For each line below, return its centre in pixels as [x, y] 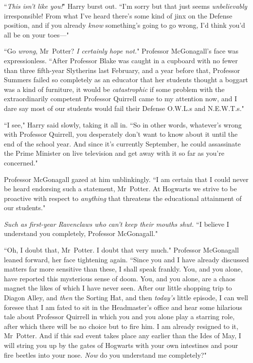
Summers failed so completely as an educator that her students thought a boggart [126, 80]
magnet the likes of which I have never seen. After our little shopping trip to [118, 288]
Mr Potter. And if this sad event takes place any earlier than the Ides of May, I [123, 336]
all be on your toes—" [36, 34]
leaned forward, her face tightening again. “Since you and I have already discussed [126, 259]
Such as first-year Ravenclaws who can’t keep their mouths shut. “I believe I [117, 224]
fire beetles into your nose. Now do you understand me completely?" [105, 354]
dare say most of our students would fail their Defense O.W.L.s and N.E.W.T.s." [124, 108]
